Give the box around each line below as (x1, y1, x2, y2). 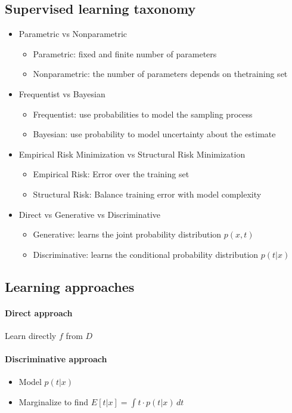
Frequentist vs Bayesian (18, 87, 105, 100)
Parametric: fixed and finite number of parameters (33, 47, 217, 60)
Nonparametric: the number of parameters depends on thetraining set (33, 67, 288, 80)
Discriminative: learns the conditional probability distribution (33, 248, 259, 260)
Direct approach (5, 306, 73, 319)
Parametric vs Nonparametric (18, 27, 128, 40)
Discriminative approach (5, 353, 107, 365)
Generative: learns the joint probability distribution (33, 228, 222, 241)
